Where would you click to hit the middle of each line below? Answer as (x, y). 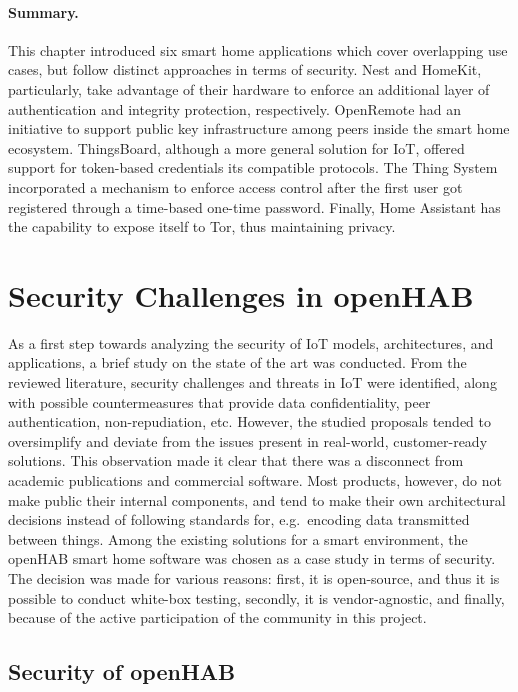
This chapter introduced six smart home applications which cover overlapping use (258, 49)
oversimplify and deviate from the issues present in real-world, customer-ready (248, 440)
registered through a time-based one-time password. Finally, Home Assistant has (254, 206)
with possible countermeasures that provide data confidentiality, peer (219, 401)
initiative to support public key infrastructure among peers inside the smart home (259, 128)
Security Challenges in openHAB (241, 294)
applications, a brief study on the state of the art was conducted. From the (237, 362)
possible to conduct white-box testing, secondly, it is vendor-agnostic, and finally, (256, 597)
